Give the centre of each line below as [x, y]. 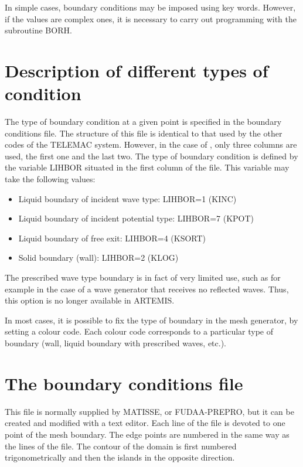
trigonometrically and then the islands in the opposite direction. [120, 457]
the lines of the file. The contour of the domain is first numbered [121, 446]
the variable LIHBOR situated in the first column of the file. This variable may [147, 167]
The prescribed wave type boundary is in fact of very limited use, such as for [143, 277]
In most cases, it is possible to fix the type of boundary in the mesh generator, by [151, 320]
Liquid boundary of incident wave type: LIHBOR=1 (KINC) [127, 198]
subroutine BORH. [38, 30]
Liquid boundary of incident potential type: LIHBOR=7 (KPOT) [136, 218]
